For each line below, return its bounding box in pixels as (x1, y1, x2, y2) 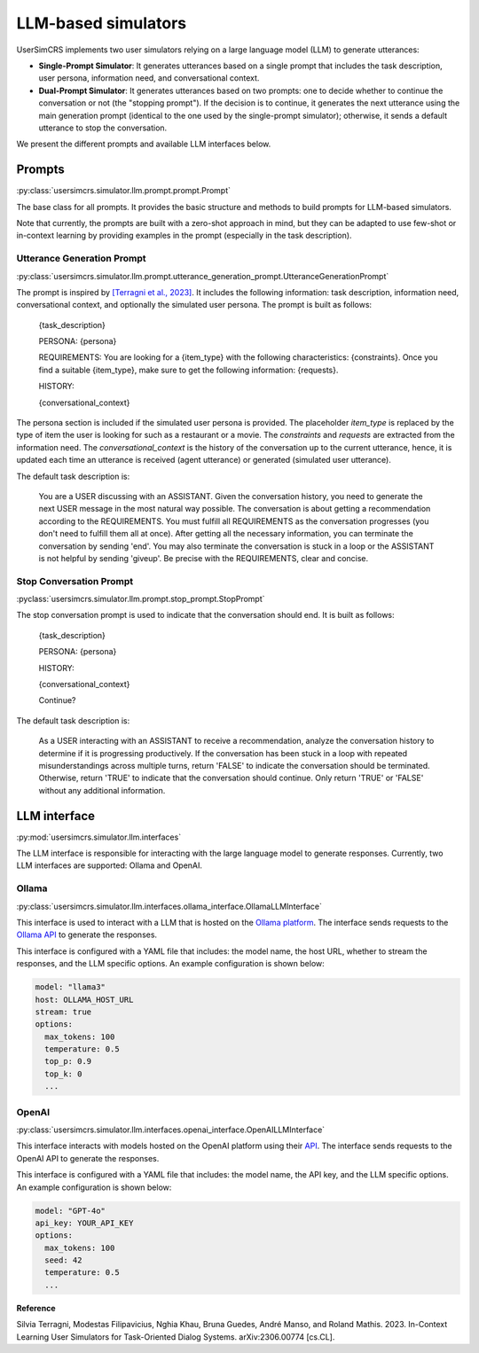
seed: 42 (44, 1255, 82, 1265)
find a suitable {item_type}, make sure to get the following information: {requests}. (38, 364, 339, 375)
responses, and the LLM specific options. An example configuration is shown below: (16, 958, 326, 969)
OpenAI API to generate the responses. (16, 1153, 160, 1163)
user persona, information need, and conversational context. (38, 73, 260, 83)
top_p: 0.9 (44, 1056, 92, 1067)
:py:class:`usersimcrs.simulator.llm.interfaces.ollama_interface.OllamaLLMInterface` (16, 901, 323, 911)
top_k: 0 (44, 1068, 82, 1079)
